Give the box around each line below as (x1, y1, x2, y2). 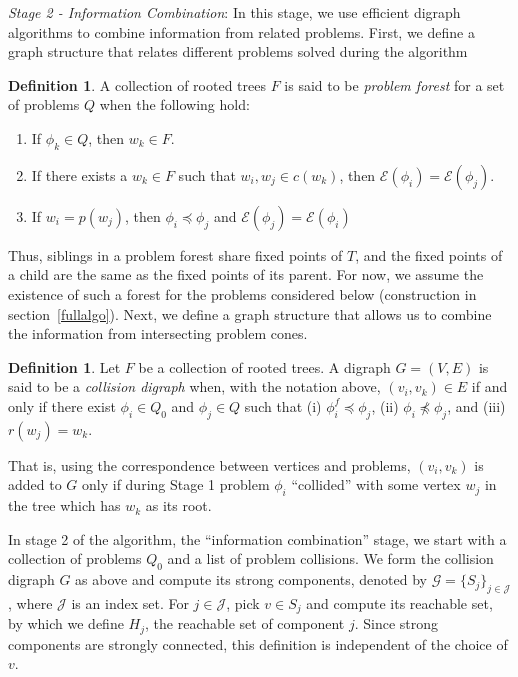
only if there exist (8, 395, 116, 416)
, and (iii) (447, 395, 506, 416)
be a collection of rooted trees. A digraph (138, 356, 391, 377)
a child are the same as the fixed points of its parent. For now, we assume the (8, 264, 484, 285)
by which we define (8, 613, 124, 634)
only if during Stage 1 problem (82, 474, 270, 495)
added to (8, 474, 62, 495)
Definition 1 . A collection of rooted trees (8, 74, 266, 95)
